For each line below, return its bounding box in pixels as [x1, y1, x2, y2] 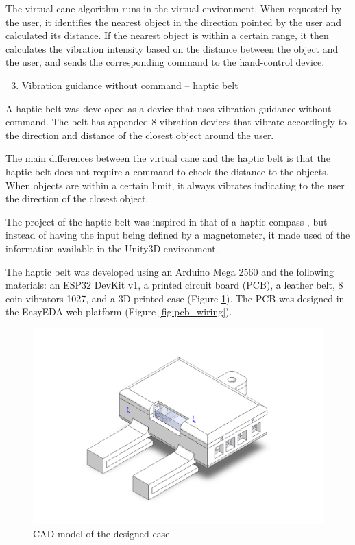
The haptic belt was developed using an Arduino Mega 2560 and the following [5, 264, 334, 278]
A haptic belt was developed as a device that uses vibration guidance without [5, 101, 332, 115]
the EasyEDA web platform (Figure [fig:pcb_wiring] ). [5, 304, 232, 319]
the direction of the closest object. [5, 191, 149, 206]
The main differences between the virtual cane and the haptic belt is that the [5, 151, 330, 165]
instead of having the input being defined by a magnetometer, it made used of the [5, 228, 350, 242]
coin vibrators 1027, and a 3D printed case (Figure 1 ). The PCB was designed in [5, 291, 345, 305]
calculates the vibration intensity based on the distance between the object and [5, 41, 339, 56]
